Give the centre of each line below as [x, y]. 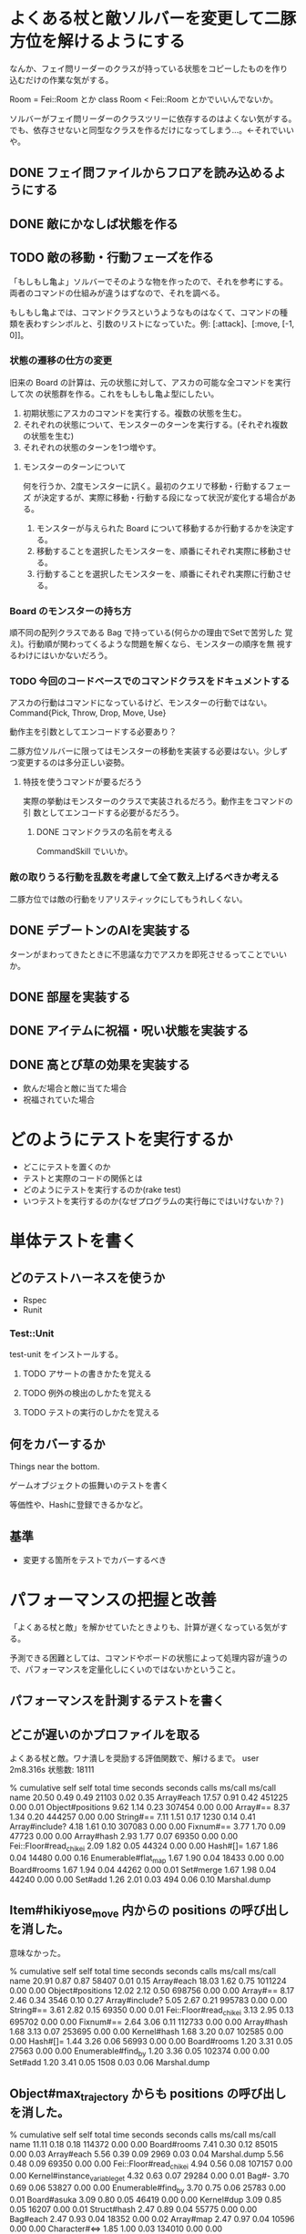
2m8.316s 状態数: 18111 [52, 1770]
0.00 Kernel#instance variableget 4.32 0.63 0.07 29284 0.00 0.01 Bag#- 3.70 [149, 2177]
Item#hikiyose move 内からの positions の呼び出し [149, 1911]
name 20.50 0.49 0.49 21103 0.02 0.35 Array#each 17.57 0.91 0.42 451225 [149, 1797]
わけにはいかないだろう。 [65, 655]
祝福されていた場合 [59, 1100]
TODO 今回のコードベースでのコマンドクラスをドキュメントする [149, 682]
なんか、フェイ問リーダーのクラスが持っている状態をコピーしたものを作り [149, 68]
